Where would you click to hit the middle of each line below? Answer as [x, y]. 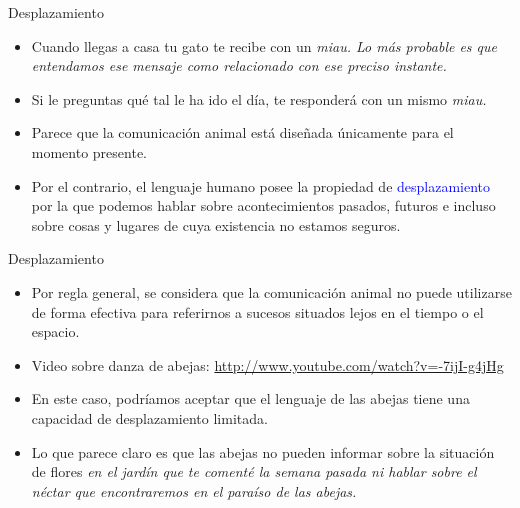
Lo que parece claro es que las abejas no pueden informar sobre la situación [263, 451]
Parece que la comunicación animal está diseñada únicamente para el [242, 132]
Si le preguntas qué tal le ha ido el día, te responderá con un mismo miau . [259, 98]
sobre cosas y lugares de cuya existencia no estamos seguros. [216, 224]
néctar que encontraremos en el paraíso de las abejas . [194, 490]
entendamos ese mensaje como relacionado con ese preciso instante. [239, 65]
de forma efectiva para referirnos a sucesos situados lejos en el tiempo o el [257, 311]
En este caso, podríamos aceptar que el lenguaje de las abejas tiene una [250, 398]
